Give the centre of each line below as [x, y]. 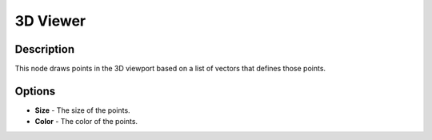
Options [35, 91]
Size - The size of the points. [83, 110]
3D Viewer [50, 21]
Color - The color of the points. [86, 122]
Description [45, 49]
